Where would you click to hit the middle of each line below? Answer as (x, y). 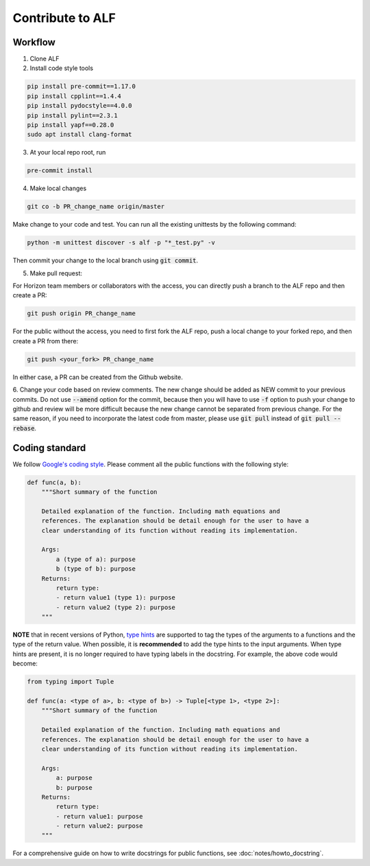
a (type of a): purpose (96, 559)
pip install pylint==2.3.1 (72, 115)
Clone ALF (45, 59)
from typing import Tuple (71, 682)
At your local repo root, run (68, 152)
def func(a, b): (54, 482)
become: (25, 663)
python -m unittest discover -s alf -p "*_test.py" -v (121, 243)
